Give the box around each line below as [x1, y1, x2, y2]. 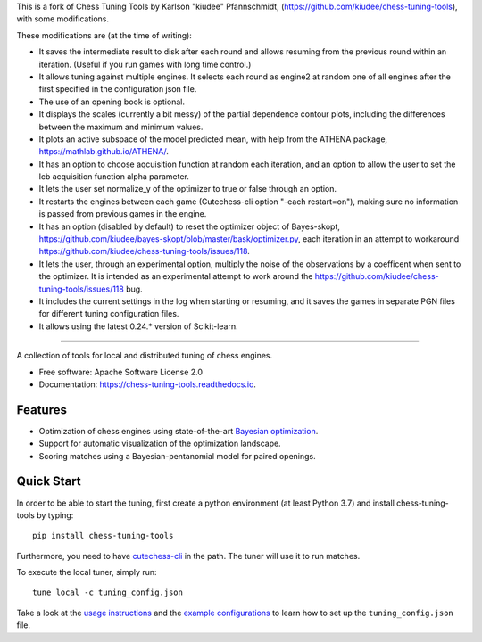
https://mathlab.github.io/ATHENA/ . [38, 146, 169, 157]
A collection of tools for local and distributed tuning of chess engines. [16, 350, 273, 361]
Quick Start [16, 473, 81, 490]
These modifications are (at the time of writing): [16, 29, 192, 40]
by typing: [36, 509, 74, 521]
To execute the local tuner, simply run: [16, 567, 157, 578]
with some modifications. [16, 13, 110, 24]
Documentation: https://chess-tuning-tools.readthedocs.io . [38, 379, 256, 390]
